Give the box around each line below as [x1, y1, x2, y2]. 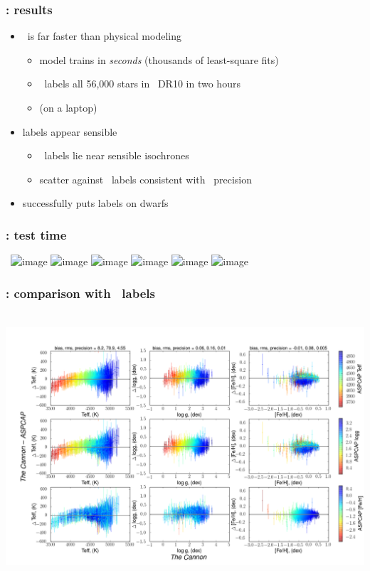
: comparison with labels [6, 284, 155, 301]
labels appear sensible [22, 124, 117, 139]
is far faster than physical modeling [27, 28, 181, 43]
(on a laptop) [39, 100, 97, 114]
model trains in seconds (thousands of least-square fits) [39, 52, 279, 67]
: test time [6, 225, 67, 243]
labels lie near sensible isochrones [44, 148, 189, 163]
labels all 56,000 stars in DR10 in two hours [44, 76, 240, 91]
